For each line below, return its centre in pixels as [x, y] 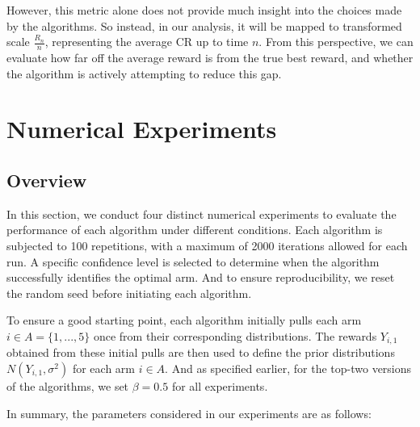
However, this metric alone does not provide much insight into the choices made [204, 10]
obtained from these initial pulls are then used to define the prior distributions [201, 352]
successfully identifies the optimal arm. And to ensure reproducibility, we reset [201, 277]
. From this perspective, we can [336, 42]
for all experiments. [220, 385]
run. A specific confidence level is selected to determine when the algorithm [193, 261]
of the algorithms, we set [68, 385]
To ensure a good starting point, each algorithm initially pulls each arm [184, 320]
